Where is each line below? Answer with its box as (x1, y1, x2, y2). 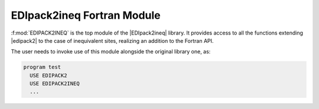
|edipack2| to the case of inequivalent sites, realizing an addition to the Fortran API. (11, 37, 214, 44)
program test (23, 64, 61, 70)
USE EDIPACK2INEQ (30, 80, 80, 87)
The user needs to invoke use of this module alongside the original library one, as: (11, 48, 211, 55)
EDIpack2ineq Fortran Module (11, 9, 161, 22)
